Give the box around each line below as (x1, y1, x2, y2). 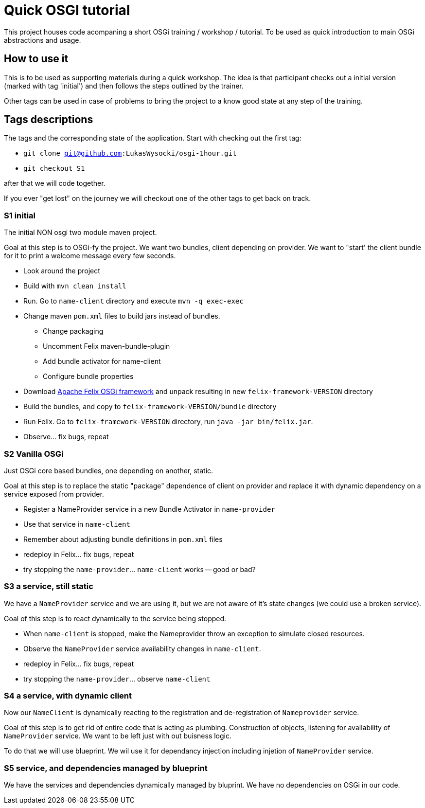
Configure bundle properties (43, 372, 134, 381)
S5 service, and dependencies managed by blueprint (4, 763, 208, 773)
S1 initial (4, 210, 36, 220)
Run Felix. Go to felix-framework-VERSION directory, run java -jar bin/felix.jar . (23, 417, 313, 426)
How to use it (4, 53, 69, 65)
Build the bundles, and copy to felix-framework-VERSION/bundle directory (23, 402, 277, 411)
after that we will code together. (4, 179, 106, 188)
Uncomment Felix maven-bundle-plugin (43, 342, 170, 351)
